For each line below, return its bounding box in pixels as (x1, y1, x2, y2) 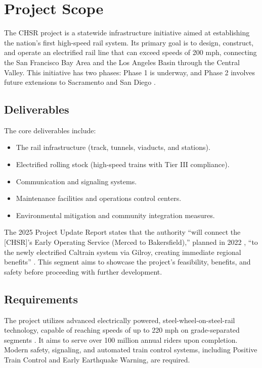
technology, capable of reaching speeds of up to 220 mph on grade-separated (4, 325, 240, 335)
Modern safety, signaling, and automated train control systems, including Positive (4, 344, 257, 355)
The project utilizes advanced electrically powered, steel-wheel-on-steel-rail (4, 314, 235, 325)
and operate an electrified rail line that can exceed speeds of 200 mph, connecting (4, 47, 257, 58)
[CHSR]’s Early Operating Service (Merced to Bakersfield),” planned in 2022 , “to (4, 237, 258, 247)
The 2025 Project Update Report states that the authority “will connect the (4, 227, 241, 237)
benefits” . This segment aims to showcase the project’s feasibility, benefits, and (4, 256, 251, 267)
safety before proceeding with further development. (4, 266, 162, 277)
